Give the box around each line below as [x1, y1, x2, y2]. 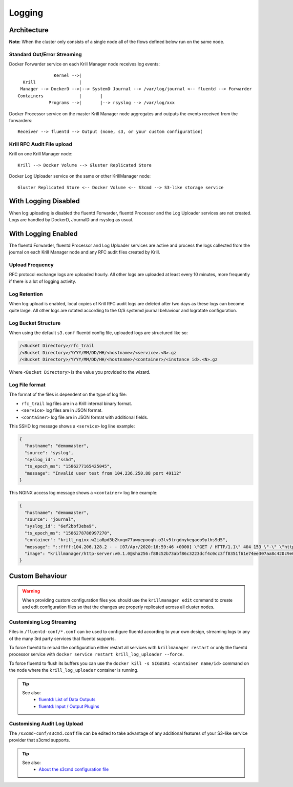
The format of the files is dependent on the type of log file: [9, 391, 127, 398]
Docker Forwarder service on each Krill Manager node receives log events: [9, 61, 160, 67]
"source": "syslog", [24, 450, 74, 455]
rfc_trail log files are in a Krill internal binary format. [21, 401, 132, 406]
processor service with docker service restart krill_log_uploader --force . [9, 651, 184, 657]
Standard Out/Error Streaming [9, 51, 82, 58]
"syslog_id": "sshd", [24, 457, 77, 463]
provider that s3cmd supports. [9, 737, 70, 743]
